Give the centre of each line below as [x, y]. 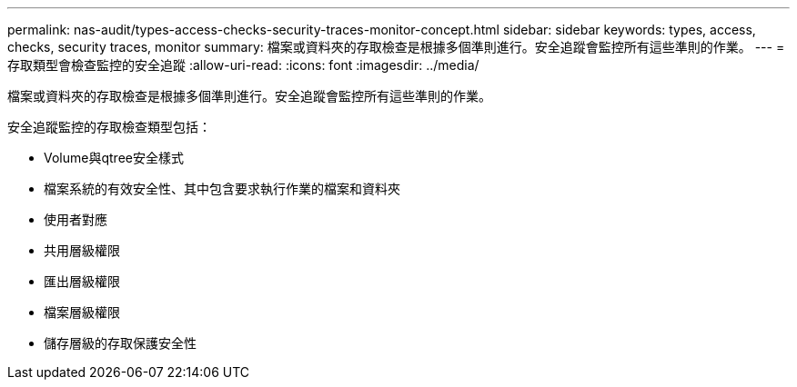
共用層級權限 [82, 250]
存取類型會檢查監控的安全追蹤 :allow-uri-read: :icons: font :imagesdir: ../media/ [243, 65]
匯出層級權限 [82, 281]
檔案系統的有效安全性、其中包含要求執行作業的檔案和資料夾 [222, 189]
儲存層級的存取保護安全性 [120, 343]
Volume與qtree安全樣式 [114, 158]
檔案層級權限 [82, 312]
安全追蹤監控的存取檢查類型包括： [109, 127]
